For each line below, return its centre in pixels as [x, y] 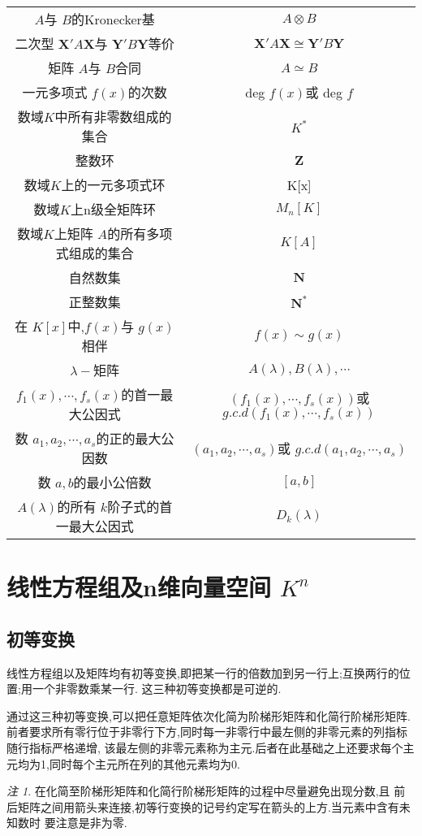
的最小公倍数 [112, 482]
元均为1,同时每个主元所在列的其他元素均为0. [123, 763]
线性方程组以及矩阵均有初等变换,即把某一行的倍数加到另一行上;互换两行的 [203, 672]
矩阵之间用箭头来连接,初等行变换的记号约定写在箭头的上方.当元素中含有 [208, 806]
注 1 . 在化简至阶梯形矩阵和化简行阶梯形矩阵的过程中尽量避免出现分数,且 [198, 791]
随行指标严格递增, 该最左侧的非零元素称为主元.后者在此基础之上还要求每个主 [211, 747]
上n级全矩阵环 [113, 209]
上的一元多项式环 [113, 185]
